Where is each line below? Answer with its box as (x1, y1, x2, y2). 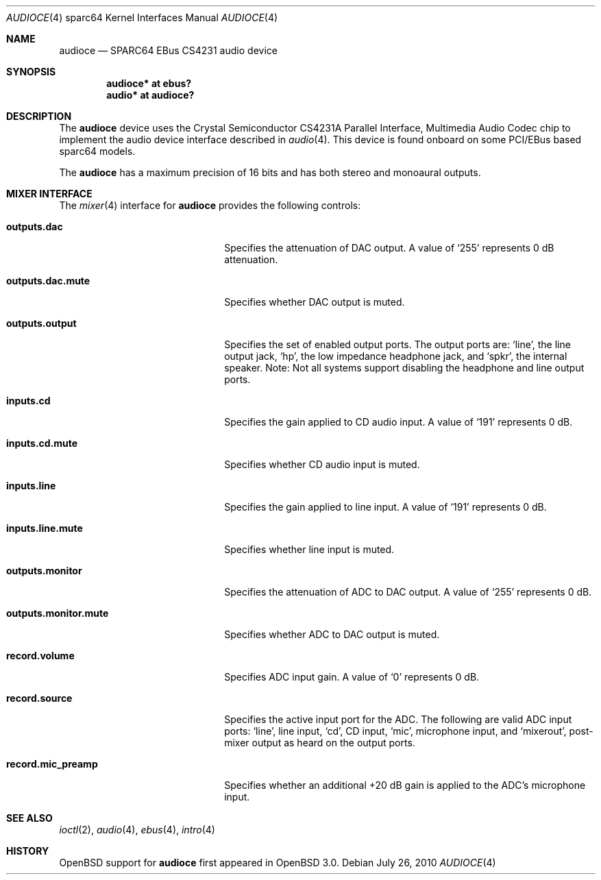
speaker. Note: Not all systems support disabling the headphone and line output (224, 362, 585, 374)
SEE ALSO (6, 812, 53, 824)
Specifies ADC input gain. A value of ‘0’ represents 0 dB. (224, 671, 480, 683)
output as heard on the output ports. (252, 737, 415, 748)
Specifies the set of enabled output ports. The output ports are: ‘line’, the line (224, 339, 571, 350)
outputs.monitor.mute (6, 607, 109, 619)
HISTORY (6, 845, 49, 857)
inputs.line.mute (6, 522, 83, 534)
